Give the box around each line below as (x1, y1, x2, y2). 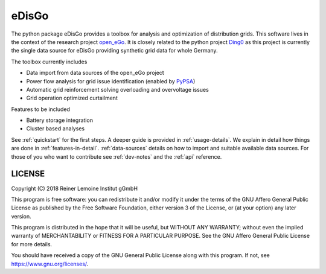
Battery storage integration (26, 116, 94, 124)
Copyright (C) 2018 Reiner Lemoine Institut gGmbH (11, 185, 138, 192)
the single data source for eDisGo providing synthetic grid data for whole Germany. (11, 47, 218, 54)
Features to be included (11, 106, 71, 113)
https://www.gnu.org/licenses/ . (11, 260, 89, 267)
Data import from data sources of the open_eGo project (26, 69, 164, 77)
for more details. (11, 240, 53, 247)
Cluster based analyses (26, 125, 85, 132)
